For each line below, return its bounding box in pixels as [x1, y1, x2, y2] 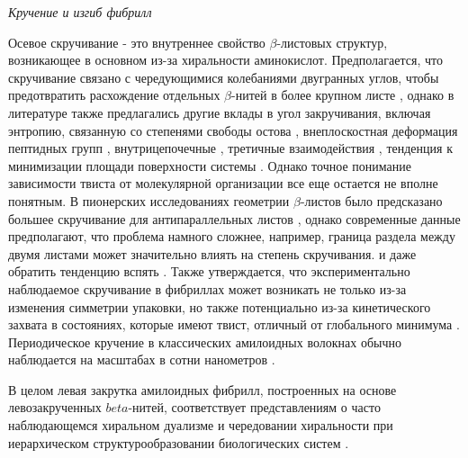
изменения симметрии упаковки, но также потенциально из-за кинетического [8, 297, 431, 316]
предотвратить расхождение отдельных [8, 85, 220, 104]
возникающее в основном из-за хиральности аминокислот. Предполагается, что [8, 50, 443, 69]
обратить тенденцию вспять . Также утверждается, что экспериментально [8, 262, 410, 281]
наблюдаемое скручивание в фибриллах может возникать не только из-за [8, 279, 407, 298]
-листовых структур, [276, 32, 388, 51]
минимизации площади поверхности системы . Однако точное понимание [8, 156, 411, 175]
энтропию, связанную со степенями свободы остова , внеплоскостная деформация [8, 121, 458, 139]
